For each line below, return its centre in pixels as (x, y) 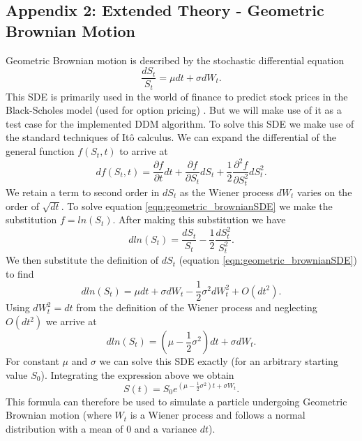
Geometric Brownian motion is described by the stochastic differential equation (175, 60)
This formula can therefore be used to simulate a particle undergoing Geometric (176, 401)
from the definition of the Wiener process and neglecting (197, 307)
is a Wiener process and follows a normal (218, 415)
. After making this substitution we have (199, 219)
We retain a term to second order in (83, 192)
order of (22, 205)
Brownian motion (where (59, 415)
